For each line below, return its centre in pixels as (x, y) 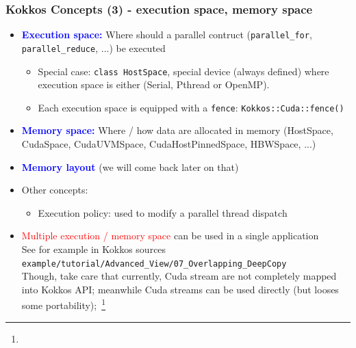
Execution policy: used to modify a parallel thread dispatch (163, 212)
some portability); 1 (64, 304)
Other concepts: (55, 190)
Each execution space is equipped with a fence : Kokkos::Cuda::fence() (191, 107)
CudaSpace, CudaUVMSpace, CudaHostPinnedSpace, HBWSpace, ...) (169, 144)
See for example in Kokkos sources (94, 249)
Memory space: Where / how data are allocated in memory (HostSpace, (177, 130)
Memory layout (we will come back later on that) (130, 166)
